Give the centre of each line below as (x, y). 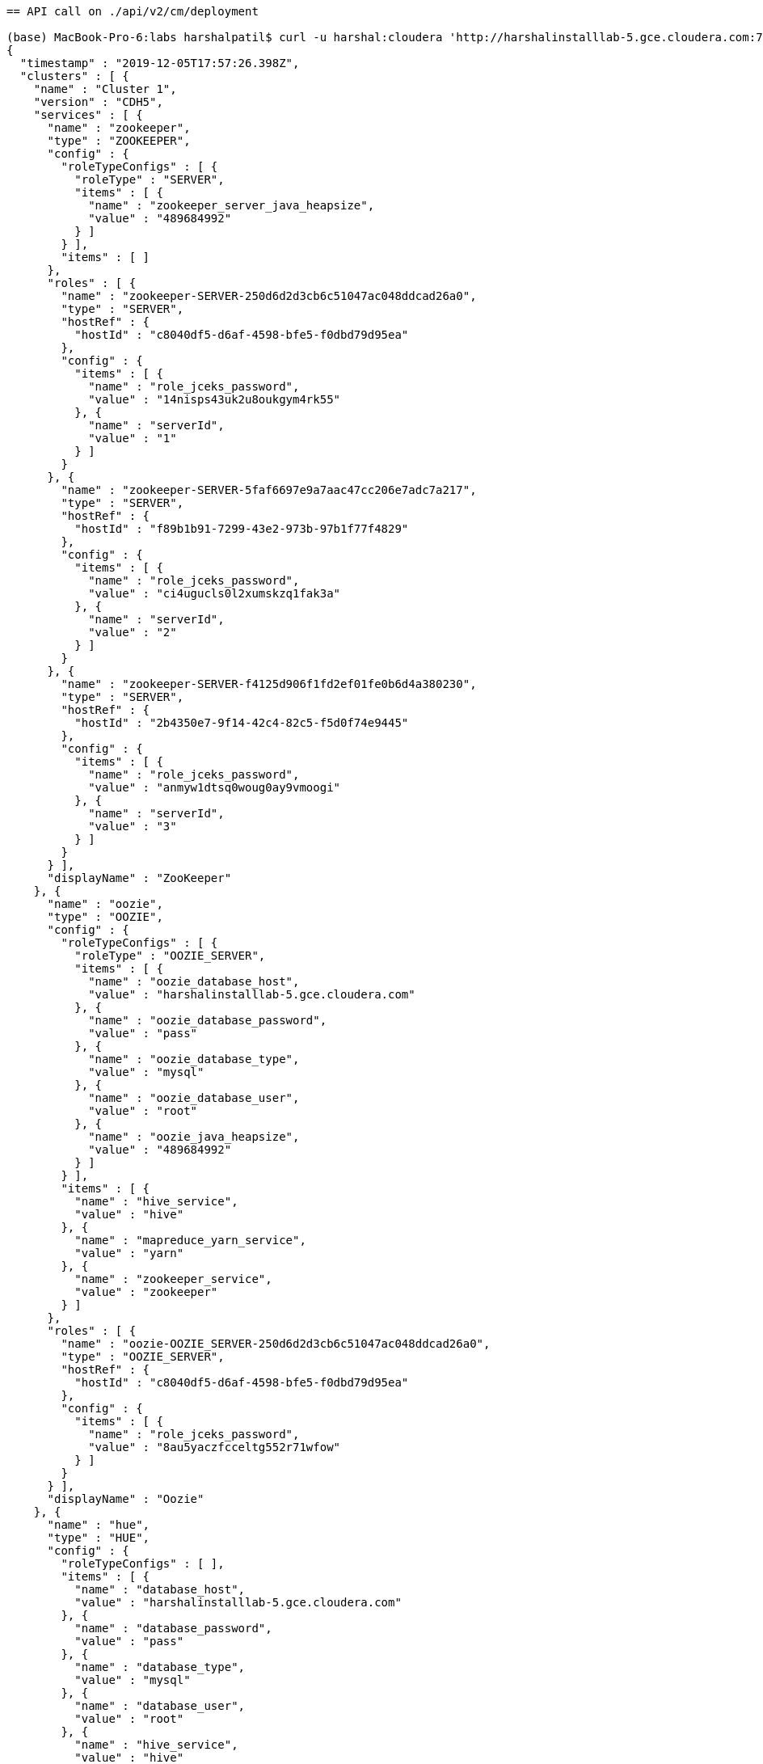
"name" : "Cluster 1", (105, 89)
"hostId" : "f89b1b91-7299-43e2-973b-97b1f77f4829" (242, 529)
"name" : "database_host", (160, 1589)
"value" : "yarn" (129, 1253)
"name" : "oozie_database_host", (194, 981)
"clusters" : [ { (74, 76)
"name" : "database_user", (160, 1706)
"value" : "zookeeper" (146, 1292)
